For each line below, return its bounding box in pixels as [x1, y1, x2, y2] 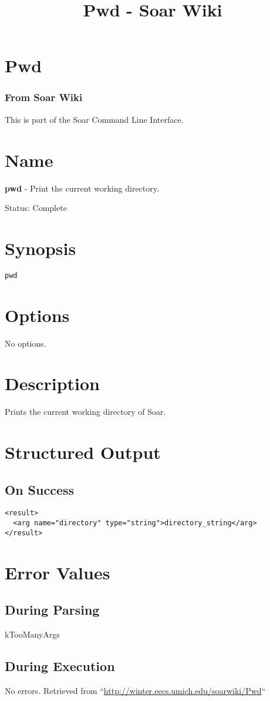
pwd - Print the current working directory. [5, 182, 159, 194]
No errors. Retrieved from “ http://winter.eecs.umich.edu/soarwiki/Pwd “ [5, 684, 266, 696]
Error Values [5, 560, 110, 584]
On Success [5, 480, 75, 498]
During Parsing [5, 601, 100, 619]
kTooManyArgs [5, 628, 60, 640]
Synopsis [5, 236, 76, 260]
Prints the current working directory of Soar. [5, 405, 166, 418]
